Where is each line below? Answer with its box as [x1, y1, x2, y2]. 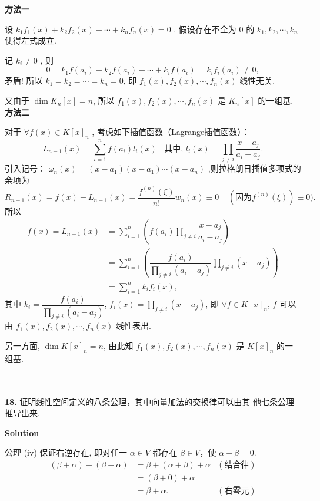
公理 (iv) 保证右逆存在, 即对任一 [5, 446, 128, 459]
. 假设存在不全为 [174, 22, 236, 35]
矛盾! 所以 [5, 74, 43, 87]
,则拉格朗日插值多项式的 [208, 162, 301, 174]
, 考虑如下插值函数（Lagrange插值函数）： [92, 126, 250, 138]
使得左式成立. [5, 34, 56, 47]
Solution [5, 426, 39, 439]
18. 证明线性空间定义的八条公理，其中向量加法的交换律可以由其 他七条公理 [5, 395, 294, 407]
